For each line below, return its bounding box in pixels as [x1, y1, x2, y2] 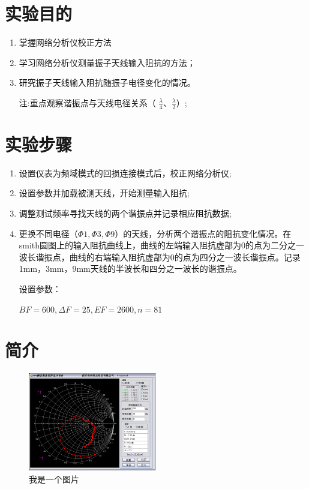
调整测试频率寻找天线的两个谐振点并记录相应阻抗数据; [19, 207, 232, 220]
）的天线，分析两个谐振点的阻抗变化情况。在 [115, 227, 292, 239]
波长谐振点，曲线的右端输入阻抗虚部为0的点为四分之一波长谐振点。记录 [19, 250, 301, 263]
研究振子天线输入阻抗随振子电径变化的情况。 [19, 76, 196, 89]
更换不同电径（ [19, 227, 78, 239]
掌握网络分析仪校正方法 [19, 36, 112, 49]
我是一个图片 [29, 473, 79, 485]
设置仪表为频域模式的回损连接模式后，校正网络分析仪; [19, 166, 232, 179]
